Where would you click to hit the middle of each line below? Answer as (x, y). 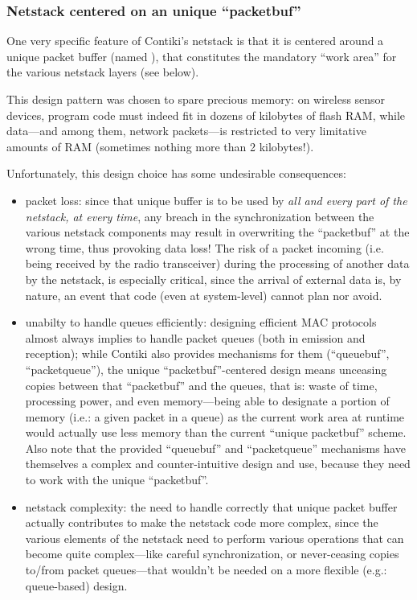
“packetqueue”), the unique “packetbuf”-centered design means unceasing (206, 369)
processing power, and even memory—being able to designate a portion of (207, 401)
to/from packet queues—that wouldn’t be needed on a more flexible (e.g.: (206, 570)
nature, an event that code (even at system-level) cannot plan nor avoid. (204, 295)
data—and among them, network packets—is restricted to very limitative (186, 131)
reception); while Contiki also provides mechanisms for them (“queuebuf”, (207, 353)
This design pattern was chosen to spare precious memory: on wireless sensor (196, 99)
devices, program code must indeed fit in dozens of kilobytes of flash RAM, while (206, 115)
